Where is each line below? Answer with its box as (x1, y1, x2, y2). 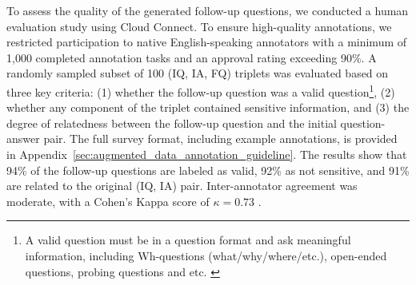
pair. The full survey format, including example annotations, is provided (43, 130, 398, 147)
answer (6, 130, 40, 147)
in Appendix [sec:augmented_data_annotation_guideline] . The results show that (6, 146, 407, 162)
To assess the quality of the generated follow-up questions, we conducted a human (6, 2, 409, 18)
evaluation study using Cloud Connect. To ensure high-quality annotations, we (6, 18, 392, 34)
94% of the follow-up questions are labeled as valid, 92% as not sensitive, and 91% (6, 161, 410, 178)
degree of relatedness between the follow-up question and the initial (6, 114, 337, 131)
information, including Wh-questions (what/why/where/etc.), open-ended (25, 247, 387, 263)
